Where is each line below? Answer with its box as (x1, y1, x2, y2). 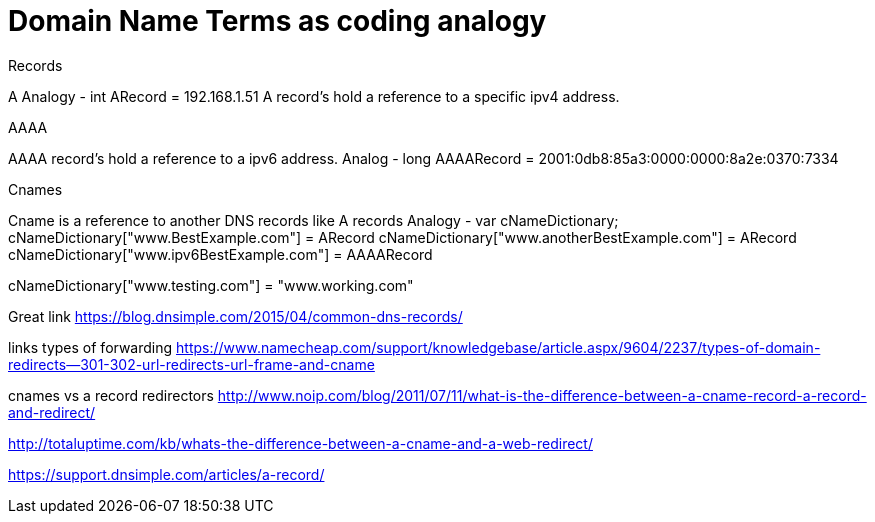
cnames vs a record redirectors (8, 386, 214, 404)
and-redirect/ (8, 403, 96, 421)
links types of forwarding (8, 338, 173, 356)
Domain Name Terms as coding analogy (8, 4, 547, 38)
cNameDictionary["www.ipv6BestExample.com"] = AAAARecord (8, 245, 433, 263)
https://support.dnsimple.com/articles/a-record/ (8, 465, 325, 483)
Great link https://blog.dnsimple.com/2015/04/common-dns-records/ (8, 307, 463, 325)
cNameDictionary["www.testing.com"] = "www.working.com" (8, 276, 414, 294)
